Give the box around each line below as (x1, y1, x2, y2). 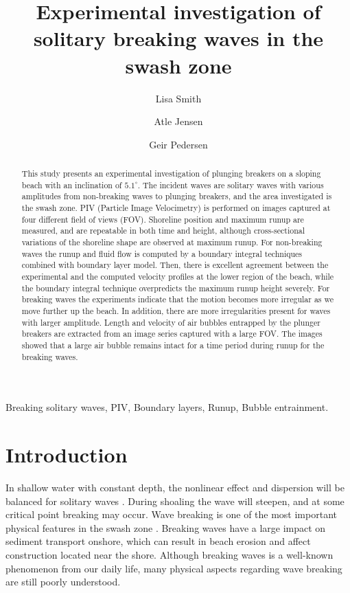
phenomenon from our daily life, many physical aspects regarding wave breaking (5, 561, 342, 575)
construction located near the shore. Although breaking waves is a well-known (5, 547, 334, 561)
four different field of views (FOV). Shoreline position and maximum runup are (21, 213, 304, 225)
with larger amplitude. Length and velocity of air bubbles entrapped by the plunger (21, 316, 320, 328)
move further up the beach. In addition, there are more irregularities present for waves (21, 304, 331, 316)
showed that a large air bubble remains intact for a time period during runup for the (21, 339, 325, 350)
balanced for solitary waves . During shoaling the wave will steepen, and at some (5, 493, 345, 508)
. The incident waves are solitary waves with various (137, 179, 324, 190)
